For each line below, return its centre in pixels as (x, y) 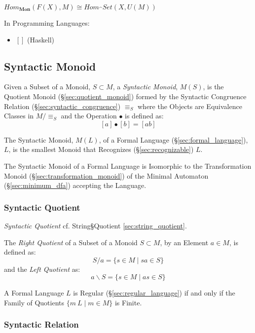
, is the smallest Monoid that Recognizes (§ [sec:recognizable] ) (101, 149)
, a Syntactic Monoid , (145, 87)
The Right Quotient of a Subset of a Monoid (71, 242)
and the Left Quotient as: (42, 269)
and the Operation (89, 116)
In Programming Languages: (47, 23)
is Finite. (128, 302)
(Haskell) (41, 39)
